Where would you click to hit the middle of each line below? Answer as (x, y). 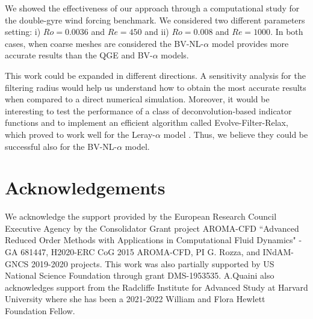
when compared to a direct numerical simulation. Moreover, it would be (137, 99)
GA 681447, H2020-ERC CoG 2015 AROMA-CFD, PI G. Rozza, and (132, 252)
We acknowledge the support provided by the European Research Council (141, 216)
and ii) (157, 32)
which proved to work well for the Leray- (80, 134)
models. (175, 55)
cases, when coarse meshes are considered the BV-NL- (104, 43)
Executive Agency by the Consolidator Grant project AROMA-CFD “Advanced (152, 228)
